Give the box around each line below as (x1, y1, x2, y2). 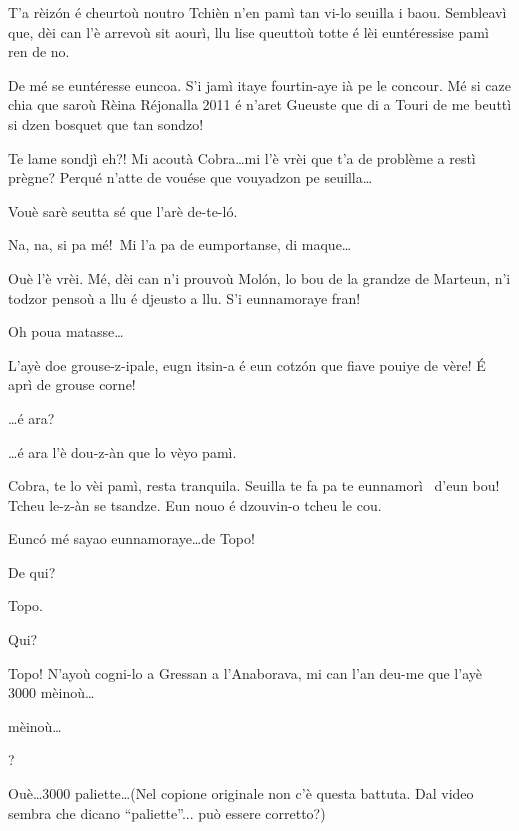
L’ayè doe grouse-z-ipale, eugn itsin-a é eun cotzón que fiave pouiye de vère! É (8, 354, 486, 375)
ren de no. (8, 41, 70, 62)
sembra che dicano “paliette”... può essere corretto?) (8, 802, 326, 823)
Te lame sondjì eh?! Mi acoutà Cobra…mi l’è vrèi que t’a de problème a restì (8, 147, 476, 168)
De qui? (8, 561, 56, 582)
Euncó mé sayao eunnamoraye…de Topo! (8, 528, 255, 549)
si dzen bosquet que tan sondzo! (8, 113, 204, 134)
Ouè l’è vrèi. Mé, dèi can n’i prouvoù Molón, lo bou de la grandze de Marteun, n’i (8, 267, 511, 288)
